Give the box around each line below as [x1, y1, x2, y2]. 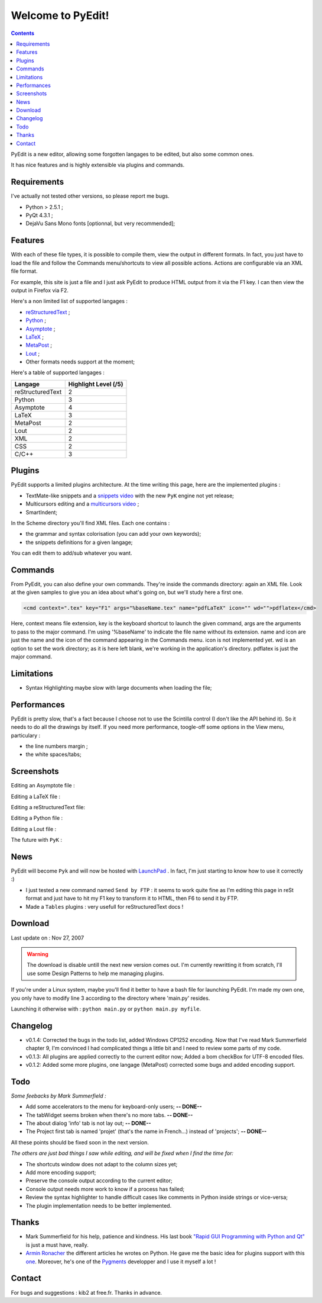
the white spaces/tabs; [25, 751, 82, 758]
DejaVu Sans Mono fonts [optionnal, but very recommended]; [25, 220, 175, 227]
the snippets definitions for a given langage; [25, 539, 133, 546]
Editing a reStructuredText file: [11, 804, 86, 810]
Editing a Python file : [11, 815, 63, 822]
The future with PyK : [11, 837, 62, 844]
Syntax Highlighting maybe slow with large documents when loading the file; [25, 684, 212, 691]
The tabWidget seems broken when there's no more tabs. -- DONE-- [25, 1111, 193, 1118]
